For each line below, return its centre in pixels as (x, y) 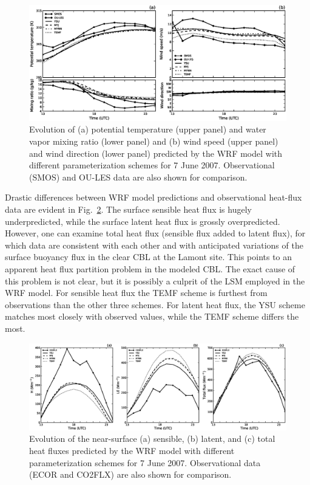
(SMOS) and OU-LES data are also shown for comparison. (138, 177)
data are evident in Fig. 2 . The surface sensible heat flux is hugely (128, 209)
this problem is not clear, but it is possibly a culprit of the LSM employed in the (155, 280)
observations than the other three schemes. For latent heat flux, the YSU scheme (155, 304)
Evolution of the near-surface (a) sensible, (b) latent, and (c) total (152, 439)
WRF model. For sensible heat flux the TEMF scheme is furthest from (136, 293)
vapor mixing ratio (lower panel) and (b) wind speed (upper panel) (154, 141)
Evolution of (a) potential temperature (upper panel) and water (148, 129)
